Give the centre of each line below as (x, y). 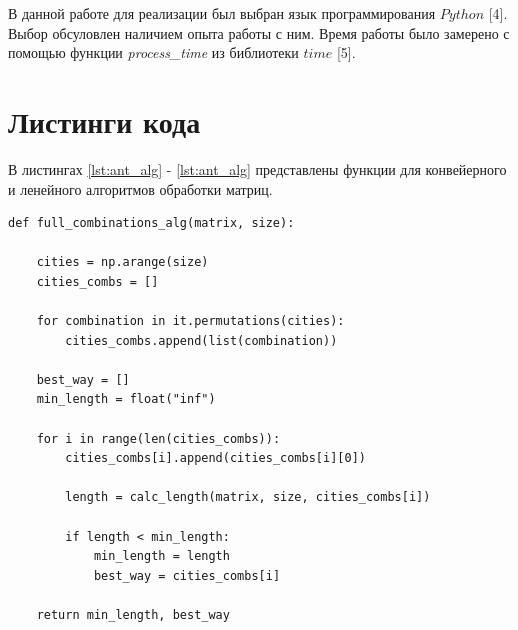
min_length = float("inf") (126, 399)
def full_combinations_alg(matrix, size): (151, 223)
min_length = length (161, 556)
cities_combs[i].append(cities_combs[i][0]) (215, 458)
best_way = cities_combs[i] (187, 575)
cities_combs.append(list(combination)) (201, 340)
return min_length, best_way (133, 614)
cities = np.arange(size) (122, 262)
